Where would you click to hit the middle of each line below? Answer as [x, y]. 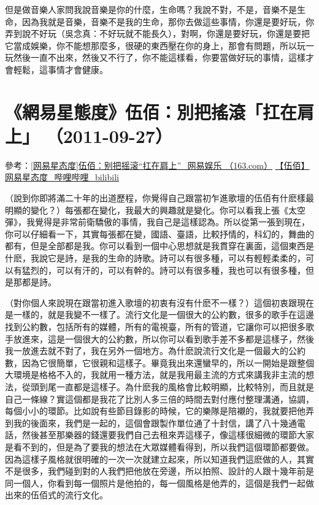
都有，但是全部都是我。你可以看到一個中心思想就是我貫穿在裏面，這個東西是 [159, 246]
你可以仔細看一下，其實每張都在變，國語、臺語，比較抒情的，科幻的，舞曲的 [159, 233]
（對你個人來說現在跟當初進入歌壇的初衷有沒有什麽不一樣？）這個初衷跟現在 [159, 302]
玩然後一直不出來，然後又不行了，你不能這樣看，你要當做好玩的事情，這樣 [155, 57]
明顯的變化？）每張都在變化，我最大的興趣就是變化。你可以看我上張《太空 [155, 210]
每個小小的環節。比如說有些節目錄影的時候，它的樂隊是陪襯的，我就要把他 [155, 411]
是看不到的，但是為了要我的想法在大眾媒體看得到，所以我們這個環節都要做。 [159, 446]
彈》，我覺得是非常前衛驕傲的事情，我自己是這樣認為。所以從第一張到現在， [157, 222]
